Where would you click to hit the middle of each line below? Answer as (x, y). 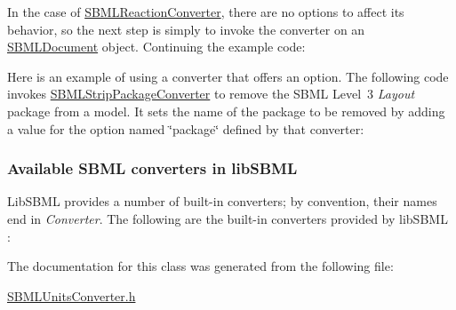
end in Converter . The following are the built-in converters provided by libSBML (228, 218)
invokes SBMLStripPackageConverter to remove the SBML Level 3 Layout (211, 94)
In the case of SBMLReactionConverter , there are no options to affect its (206, 12)
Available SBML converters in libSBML (152, 168)
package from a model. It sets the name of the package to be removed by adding (226, 111)
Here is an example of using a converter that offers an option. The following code (228, 76)
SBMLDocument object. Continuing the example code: (156, 47)
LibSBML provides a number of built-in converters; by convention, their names (222, 201)
